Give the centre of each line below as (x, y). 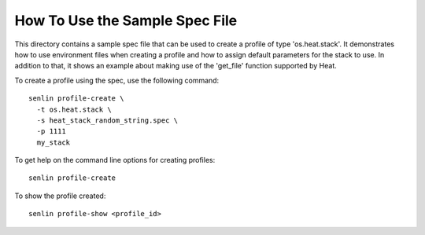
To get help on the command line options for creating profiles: (115, 160)
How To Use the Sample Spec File (126, 20)
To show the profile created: (60, 196)
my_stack (54, 142)
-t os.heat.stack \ (74, 109)
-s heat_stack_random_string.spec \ (107, 120)
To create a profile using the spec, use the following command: (117, 80)
